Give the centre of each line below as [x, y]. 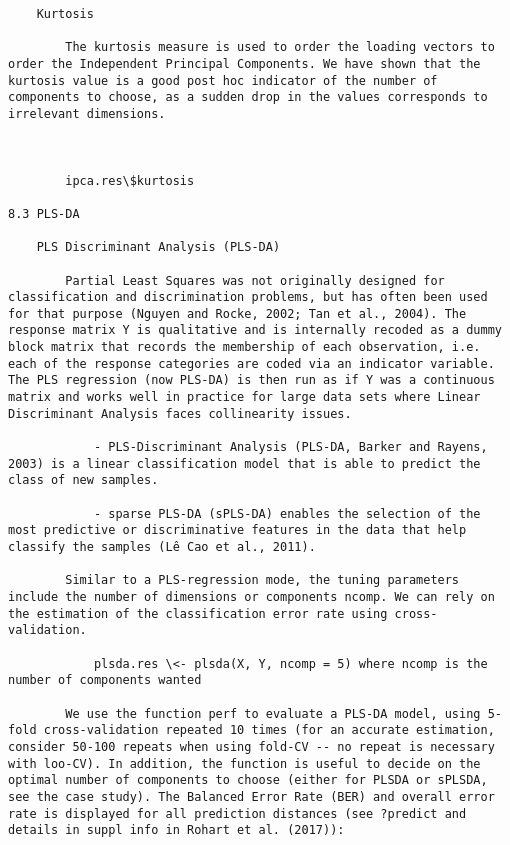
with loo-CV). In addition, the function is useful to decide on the [244, 763]
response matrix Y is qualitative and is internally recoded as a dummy [255, 330]
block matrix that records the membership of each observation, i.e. [244, 347]
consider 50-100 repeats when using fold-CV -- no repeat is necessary [251, 746]
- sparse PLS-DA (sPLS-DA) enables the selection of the [287, 513]
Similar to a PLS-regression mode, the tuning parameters [262, 580]
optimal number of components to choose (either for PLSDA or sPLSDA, [248, 780]
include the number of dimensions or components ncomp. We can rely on [251, 596]
